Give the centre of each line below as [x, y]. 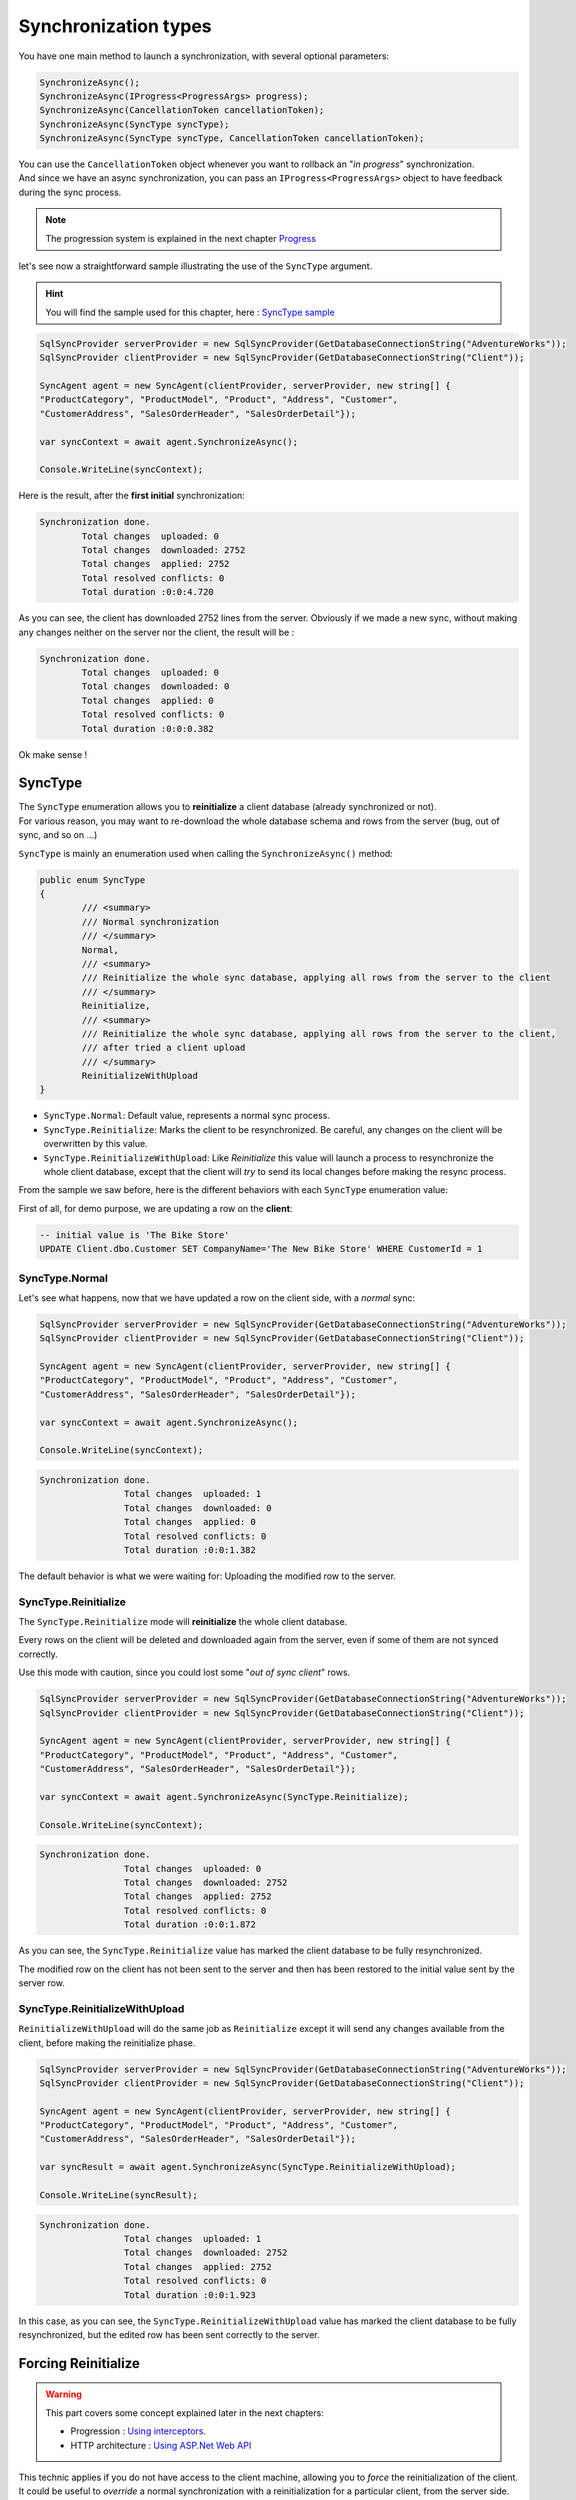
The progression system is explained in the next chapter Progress [181, 238]
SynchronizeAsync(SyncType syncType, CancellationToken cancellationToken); [232, 138]
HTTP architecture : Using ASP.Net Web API [161, 2445]
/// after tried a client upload [163, 1048]
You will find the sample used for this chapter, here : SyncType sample [190, 312]
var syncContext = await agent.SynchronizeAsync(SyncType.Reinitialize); [224, 1796]
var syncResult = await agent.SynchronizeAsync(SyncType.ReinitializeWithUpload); [248, 2167]
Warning [63, 2394]
